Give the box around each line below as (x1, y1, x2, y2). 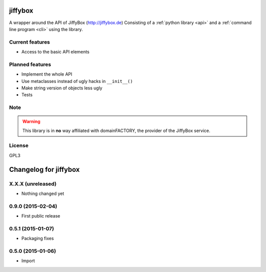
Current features (9, 38, 50, 45)
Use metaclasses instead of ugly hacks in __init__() (21, 78, 133, 84)
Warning (22, 118, 40, 125)
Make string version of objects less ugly (21, 85, 103, 91)
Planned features (9, 61, 51, 68)
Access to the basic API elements (21, 49, 90, 55)
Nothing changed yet (21, 190, 64, 196)
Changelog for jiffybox (9, 165, 80, 174)
